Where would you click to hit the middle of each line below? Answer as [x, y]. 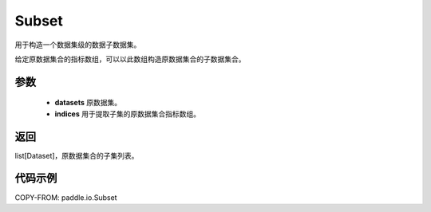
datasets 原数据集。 [88, 103]
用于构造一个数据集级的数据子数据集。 [78, 45]
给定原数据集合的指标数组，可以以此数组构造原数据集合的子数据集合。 [130, 59]
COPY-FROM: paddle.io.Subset [66, 197]
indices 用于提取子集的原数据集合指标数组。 [128, 114]
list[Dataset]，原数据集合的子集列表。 [77, 155]
